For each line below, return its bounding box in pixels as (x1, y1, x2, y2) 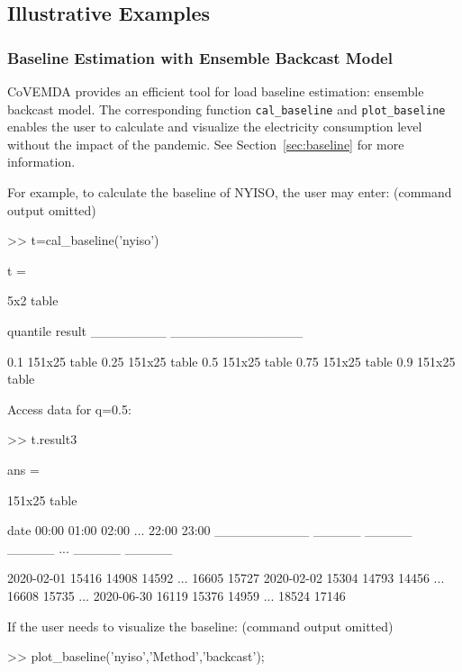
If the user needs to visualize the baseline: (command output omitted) (7, 616, 394, 635)
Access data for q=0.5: (7, 399, 131, 418)
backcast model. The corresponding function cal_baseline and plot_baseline (7, 99, 446, 118)
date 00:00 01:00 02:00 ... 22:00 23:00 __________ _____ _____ (7, 521, 412, 540)
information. (7, 152, 76, 171)
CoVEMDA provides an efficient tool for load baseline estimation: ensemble (7, 82, 424, 100)
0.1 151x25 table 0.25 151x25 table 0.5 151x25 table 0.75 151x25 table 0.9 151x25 (7, 351, 456, 370)
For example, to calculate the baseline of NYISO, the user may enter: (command (7, 183, 452, 202)
